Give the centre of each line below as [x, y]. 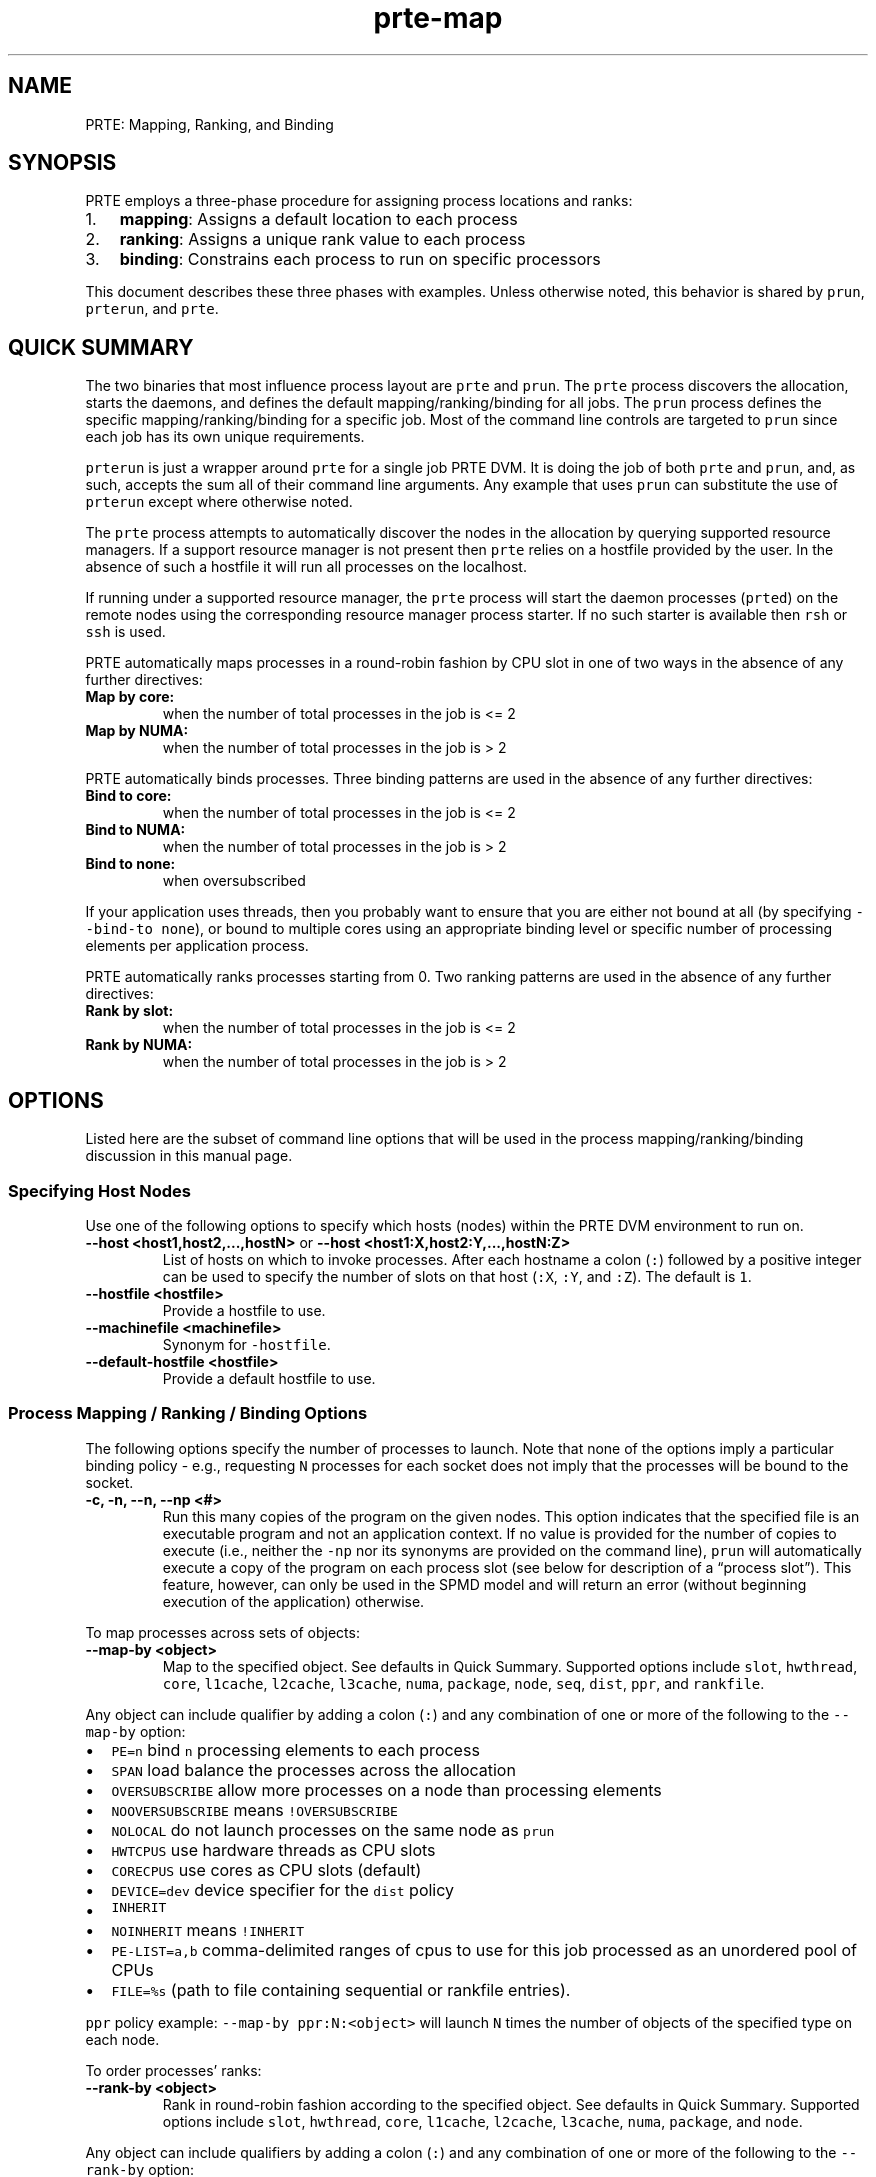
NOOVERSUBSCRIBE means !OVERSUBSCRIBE [254, 1809]
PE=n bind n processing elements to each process [295, 1749]
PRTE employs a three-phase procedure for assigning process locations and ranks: [359, 201]
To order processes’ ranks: [173, 2070]
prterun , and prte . [152, 309]
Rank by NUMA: [139, 1045]
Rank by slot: [129, 1011]
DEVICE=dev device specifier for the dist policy [283, 1889]
